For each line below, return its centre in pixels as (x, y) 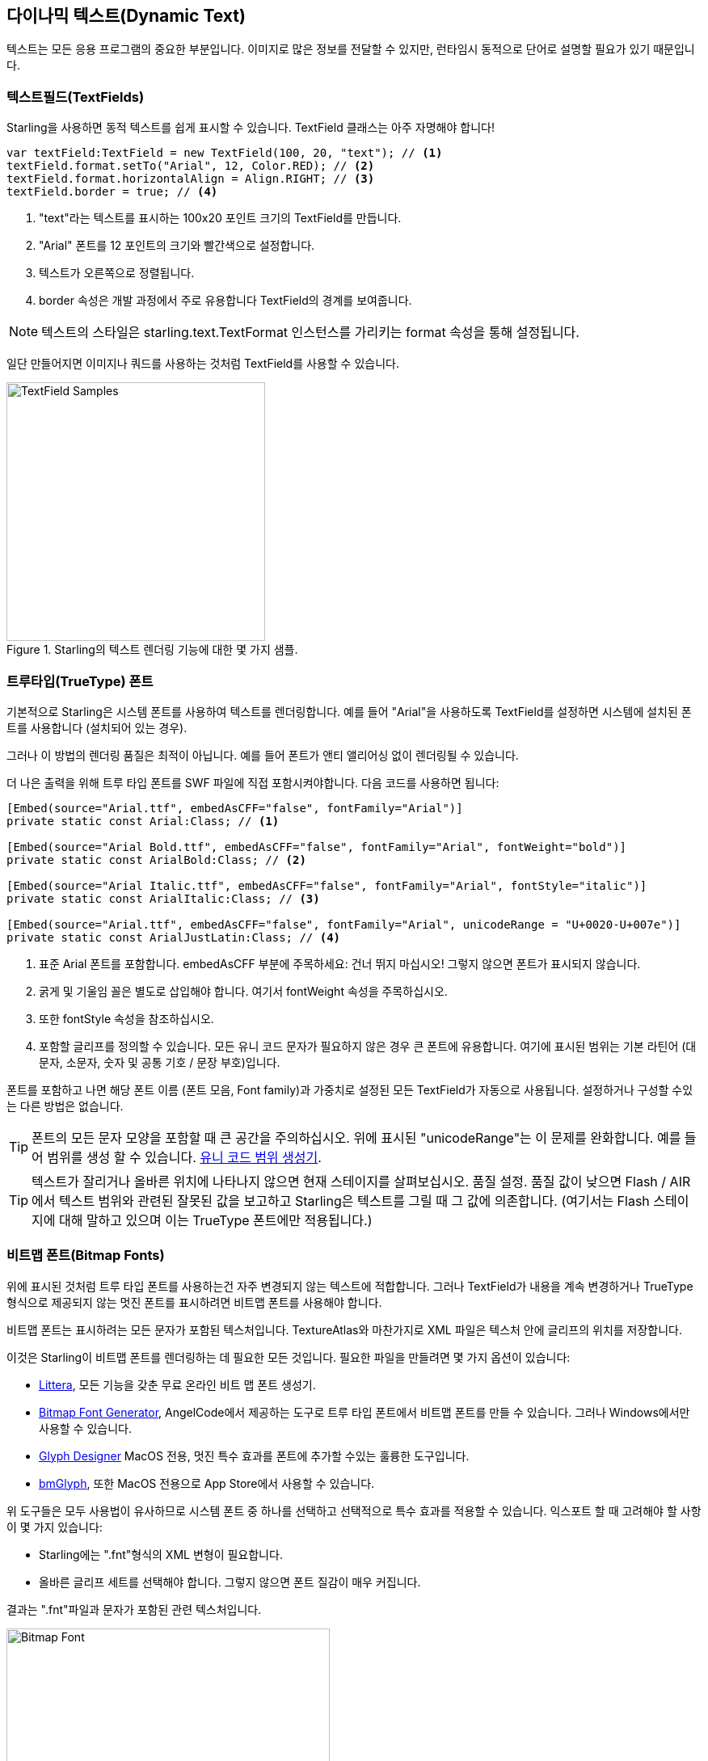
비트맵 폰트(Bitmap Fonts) (86, 1255)
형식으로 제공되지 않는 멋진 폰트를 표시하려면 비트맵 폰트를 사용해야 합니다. (194, 1302)
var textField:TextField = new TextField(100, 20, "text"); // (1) (225, 153)
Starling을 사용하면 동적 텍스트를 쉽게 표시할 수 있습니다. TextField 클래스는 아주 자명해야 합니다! (251, 128)
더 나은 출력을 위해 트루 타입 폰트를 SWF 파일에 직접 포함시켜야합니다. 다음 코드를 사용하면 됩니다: (253, 782)
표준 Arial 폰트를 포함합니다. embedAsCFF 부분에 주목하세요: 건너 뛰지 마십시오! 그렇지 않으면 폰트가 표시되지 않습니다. (340, 963)
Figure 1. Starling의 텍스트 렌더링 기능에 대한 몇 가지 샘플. (152, 650)
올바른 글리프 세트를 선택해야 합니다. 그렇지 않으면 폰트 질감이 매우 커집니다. (230, 1582)
